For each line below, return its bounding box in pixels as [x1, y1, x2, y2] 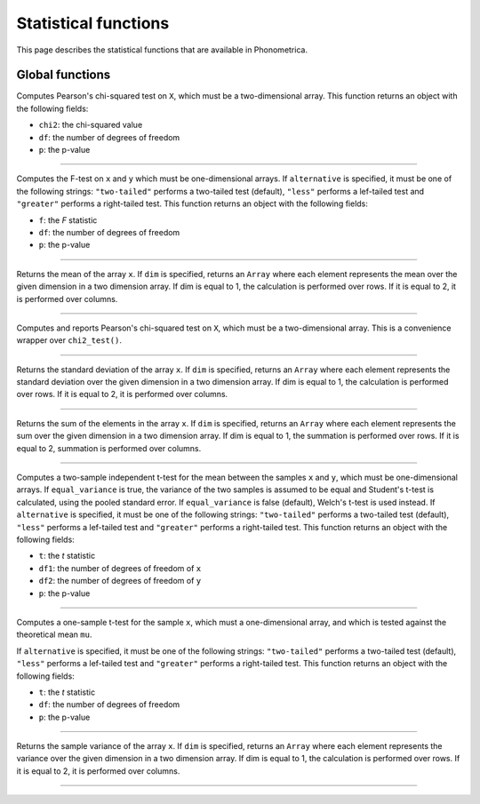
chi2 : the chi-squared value [38, 120, 143, 131]
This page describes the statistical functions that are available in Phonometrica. [16, 44, 308, 55]
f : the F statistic [38, 214, 98, 226]
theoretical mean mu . [16, 629, 92, 640]
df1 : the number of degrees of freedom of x [38, 562, 202, 573]
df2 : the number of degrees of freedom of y [38, 576, 202, 586]
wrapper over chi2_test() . [16, 335, 122, 346]
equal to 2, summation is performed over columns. [16, 442, 202, 453]
